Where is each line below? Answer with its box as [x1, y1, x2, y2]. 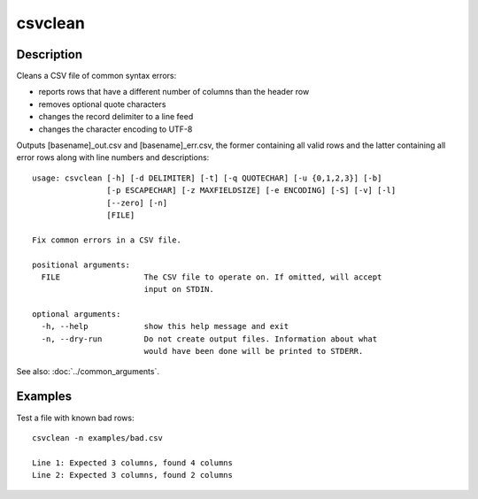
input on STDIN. [143, 284, 214, 295]
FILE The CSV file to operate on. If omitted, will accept [41, 272, 382, 282]
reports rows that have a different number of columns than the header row [38, 87, 310, 97]
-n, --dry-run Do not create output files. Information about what [41, 334, 378, 344]
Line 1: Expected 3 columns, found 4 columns [32, 457, 234, 468]
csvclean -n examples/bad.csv [32, 433, 164, 442]
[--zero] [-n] [106, 197, 168, 208]
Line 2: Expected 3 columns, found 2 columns [32, 470, 234, 480]
